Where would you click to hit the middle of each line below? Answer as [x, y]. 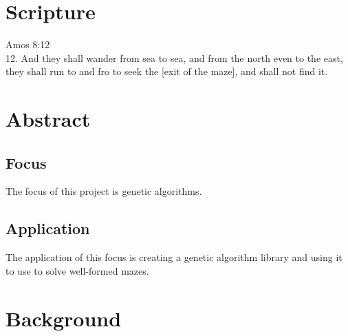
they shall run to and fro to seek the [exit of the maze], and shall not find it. [167, 71]
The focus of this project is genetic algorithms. [104, 191]
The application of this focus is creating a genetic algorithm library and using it [174, 257]
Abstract [48, 119]
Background [64, 318]
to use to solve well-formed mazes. [77, 270]
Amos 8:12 [28, 44]
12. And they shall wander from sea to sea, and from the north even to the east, [174, 57]
